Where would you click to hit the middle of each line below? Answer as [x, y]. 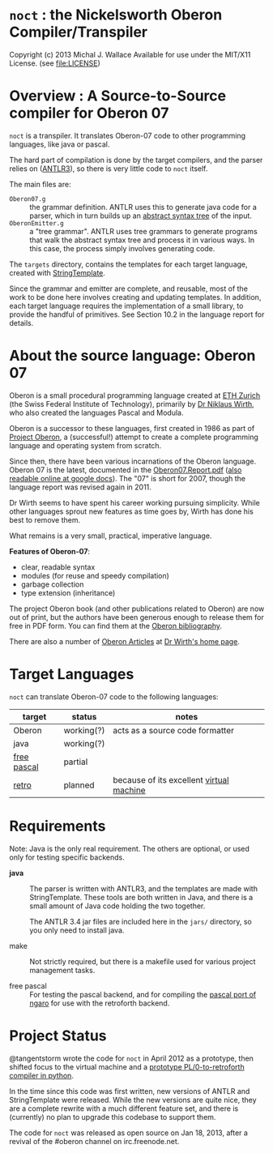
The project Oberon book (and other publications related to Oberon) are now [137, 609]
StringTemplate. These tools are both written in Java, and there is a [141, 897]
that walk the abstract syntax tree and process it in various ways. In [142, 240]
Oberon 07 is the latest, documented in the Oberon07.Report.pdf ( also [126, 470]
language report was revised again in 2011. [81, 487]
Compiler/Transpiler [79, 32]
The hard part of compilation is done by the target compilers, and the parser [136, 160]
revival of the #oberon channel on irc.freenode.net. [94, 1141]
